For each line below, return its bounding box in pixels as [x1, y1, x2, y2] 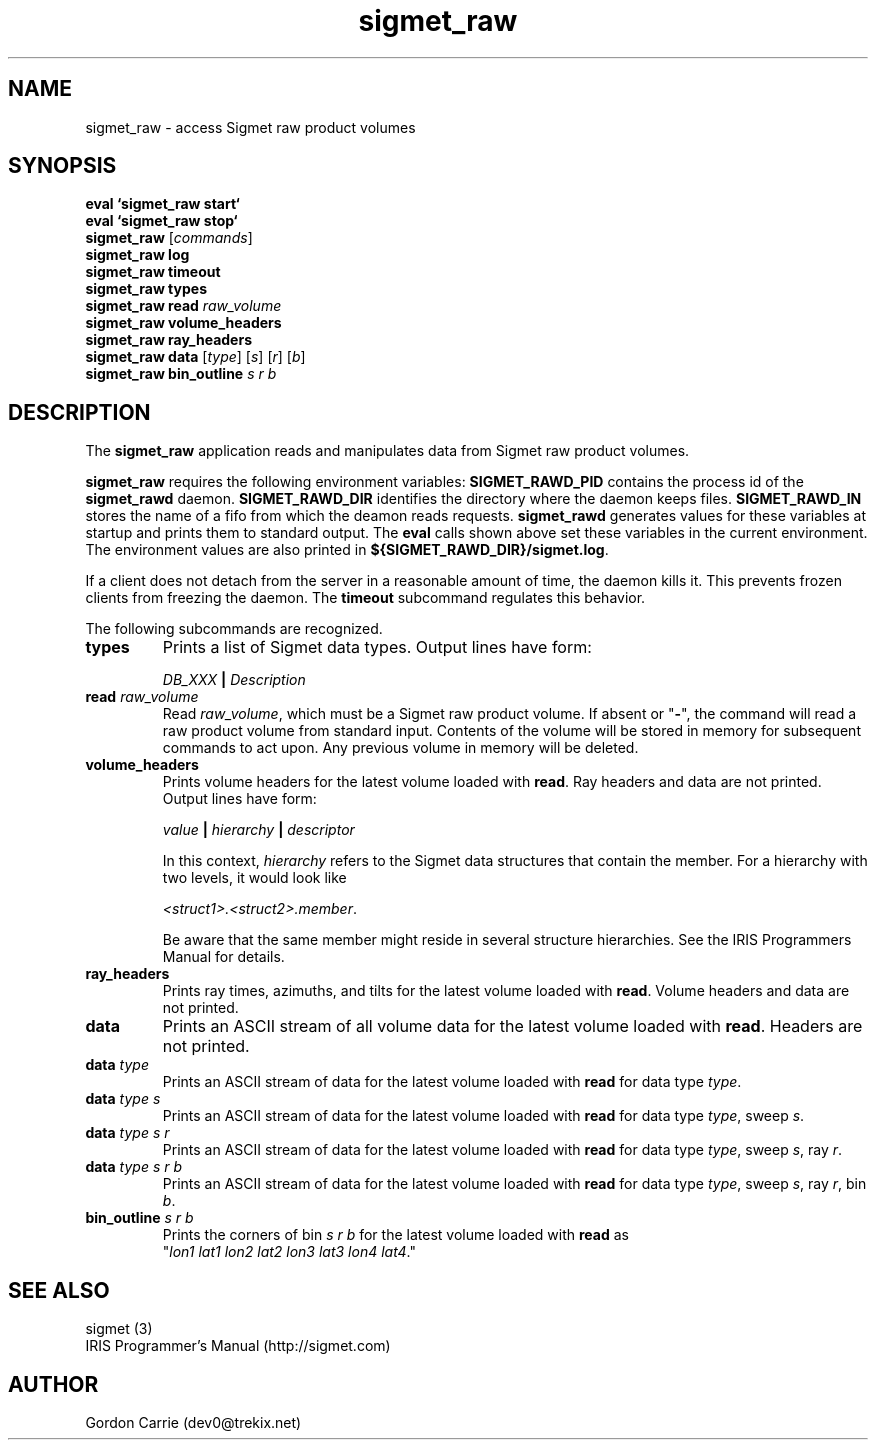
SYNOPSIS [8, 153, 117, 179]
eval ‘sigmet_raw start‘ [85, 195, 240, 213]
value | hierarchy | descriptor [162, 821, 355, 839]
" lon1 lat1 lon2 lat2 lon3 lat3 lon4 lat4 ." [162, 1243, 417, 1261]
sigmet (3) [85, 1320, 153, 1338]
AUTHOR [8, 1371, 99, 1397]
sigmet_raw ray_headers [85, 331, 252, 349]
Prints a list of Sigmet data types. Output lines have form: [162, 637, 592, 658]
